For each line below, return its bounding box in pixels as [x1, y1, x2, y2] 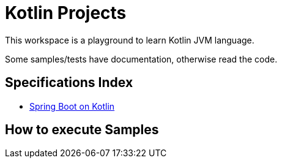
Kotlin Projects [5, 2, 127, 23]
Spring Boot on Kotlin [29, 100, 115, 112]
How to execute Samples [5, 122, 159, 138]
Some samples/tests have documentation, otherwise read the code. [5, 53, 278, 64]
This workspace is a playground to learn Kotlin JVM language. [5, 34, 254, 45]
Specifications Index [5, 75, 133, 91]
